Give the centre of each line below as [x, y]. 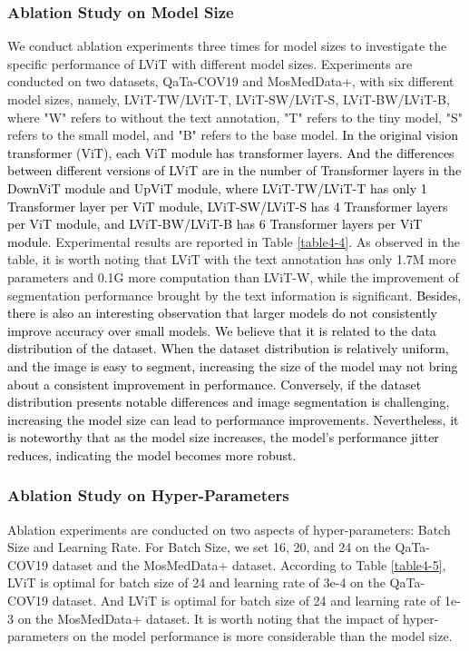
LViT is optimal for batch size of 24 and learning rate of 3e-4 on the [196, 582]
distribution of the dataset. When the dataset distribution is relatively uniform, [228, 348]
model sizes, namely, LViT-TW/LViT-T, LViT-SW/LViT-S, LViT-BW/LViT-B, [229, 99]
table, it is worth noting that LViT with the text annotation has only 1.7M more [232, 259]
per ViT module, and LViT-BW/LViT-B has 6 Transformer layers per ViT [215, 224]
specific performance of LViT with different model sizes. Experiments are [210, 63]
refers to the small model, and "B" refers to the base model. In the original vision [233, 135]
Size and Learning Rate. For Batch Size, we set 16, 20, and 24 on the [199, 547]
